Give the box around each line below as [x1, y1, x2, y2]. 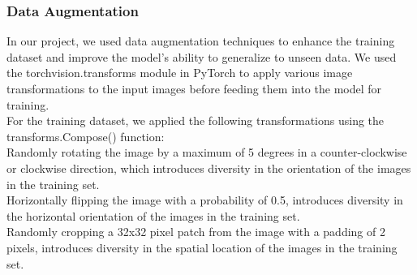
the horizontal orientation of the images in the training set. [6, 207, 300, 224]
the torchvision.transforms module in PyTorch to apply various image [6, 64, 353, 81]
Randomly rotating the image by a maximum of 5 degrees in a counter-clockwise [6, 144, 407, 161]
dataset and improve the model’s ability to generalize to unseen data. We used [6, 48, 397, 65]
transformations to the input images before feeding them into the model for [6, 80, 382, 97]
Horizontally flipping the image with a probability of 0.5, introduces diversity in [6, 191, 403, 208]
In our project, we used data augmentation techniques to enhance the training [6, 32, 395, 49]
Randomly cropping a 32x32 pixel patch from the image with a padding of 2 [6, 223, 385, 240]
